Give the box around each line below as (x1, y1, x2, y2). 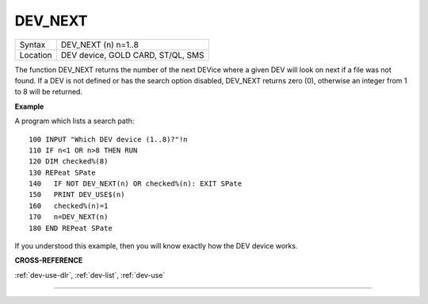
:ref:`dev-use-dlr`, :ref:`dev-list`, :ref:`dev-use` (14, 270, 166, 279)
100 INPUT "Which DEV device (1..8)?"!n (29, 135, 188, 144)
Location (19, 49, 52, 60)
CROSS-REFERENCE (14, 256, 83, 265)
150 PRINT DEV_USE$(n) (29, 190, 125, 199)
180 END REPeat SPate (29, 223, 113, 233)
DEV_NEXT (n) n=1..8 (60, 39, 139, 50)
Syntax (19, 39, 46, 50)
